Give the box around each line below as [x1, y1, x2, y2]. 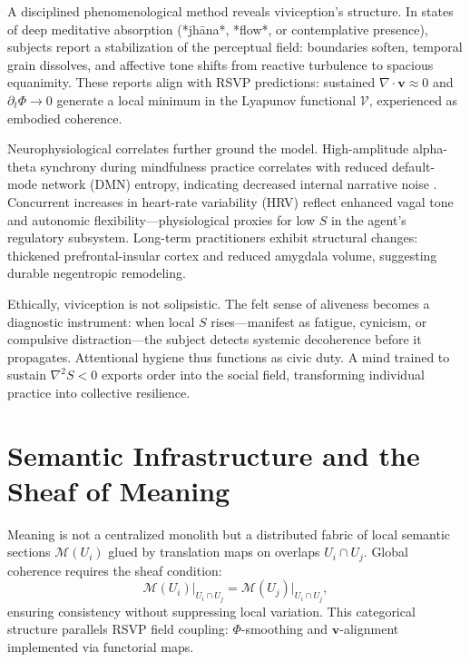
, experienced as [368, 90, 458, 109]
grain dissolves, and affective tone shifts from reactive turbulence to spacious [7, 54, 434, 74]
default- [392, 156, 436, 175]
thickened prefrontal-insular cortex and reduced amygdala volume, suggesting [7, 245, 437, 264]
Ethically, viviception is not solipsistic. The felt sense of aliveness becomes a [7, 293, 430, 312]
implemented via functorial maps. [7, 637, 194, 657]
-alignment [339, 619, 399, 638]
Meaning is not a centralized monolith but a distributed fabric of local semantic [7, 524, 451, 543]
